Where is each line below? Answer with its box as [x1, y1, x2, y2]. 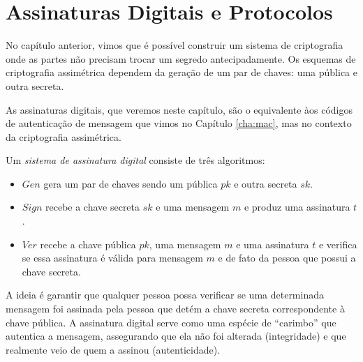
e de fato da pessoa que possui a [218, 250, 356, 265]
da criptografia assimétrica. [6, 129, 121, 144]
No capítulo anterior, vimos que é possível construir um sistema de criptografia [6, 38, 343, 52]
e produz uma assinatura [244, 199, 350, 214]
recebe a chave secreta [45, 199, 140, 214]
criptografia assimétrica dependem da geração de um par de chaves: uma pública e [6, 65, 357, 80]
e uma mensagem [156, 199, 230, 214]
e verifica [318, 236, 357, 251]
